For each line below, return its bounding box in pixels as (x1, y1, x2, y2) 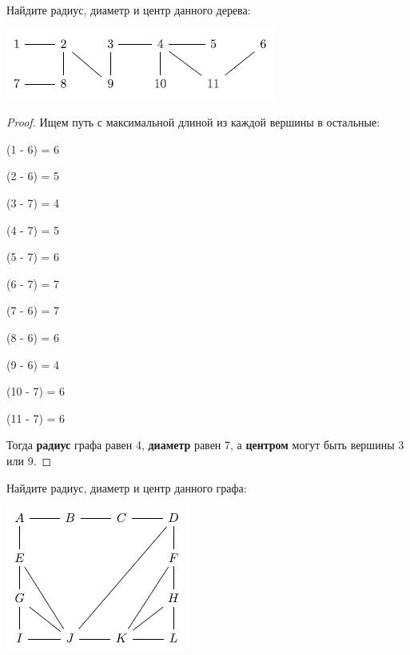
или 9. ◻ (6, 452, 52, 468)
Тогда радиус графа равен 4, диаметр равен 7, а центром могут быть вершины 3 (6, 436, 404, 453)
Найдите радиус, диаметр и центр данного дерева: (6, 2, 251, 18)
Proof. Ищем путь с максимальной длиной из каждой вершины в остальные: (6, 114, 380, 131)
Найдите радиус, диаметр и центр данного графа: (6, 479, 247, 496)
